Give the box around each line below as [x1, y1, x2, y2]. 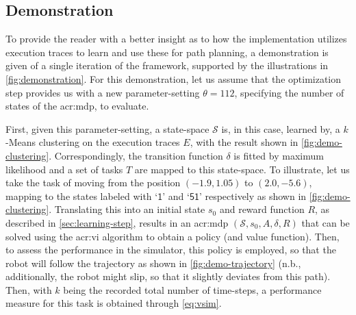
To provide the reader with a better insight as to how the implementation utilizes [5, 32, 347, 46]
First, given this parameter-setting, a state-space [5, 121, 209, 136]
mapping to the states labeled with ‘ [5, 188, 158, 203]
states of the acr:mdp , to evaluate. [5, 99, 149, 113]
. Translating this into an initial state [49, 202, 205, 216]
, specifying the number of [234, 85, 344, 99]
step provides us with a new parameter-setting [5, 85, 200, 99]
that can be [301, 215, 350, 229]
